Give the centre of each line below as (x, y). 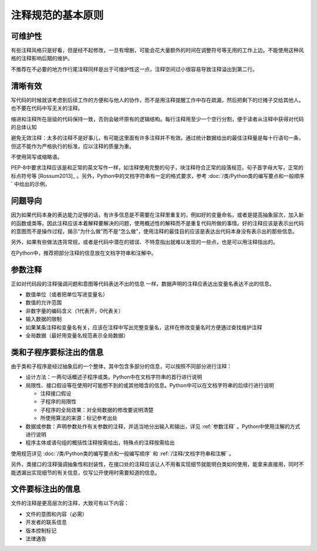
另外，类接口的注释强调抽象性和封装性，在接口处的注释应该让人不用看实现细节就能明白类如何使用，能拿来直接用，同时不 (157, 464)
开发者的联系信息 (46, 522)
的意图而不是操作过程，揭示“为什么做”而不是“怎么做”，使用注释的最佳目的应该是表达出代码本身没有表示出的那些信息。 (154, 231)
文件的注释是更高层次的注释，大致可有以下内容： (70, 503)
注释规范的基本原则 (57, 15)
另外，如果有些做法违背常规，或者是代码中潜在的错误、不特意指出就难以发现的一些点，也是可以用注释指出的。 (144, 242)
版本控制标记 (41, 530)
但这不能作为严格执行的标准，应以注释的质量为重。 (72, 146)
